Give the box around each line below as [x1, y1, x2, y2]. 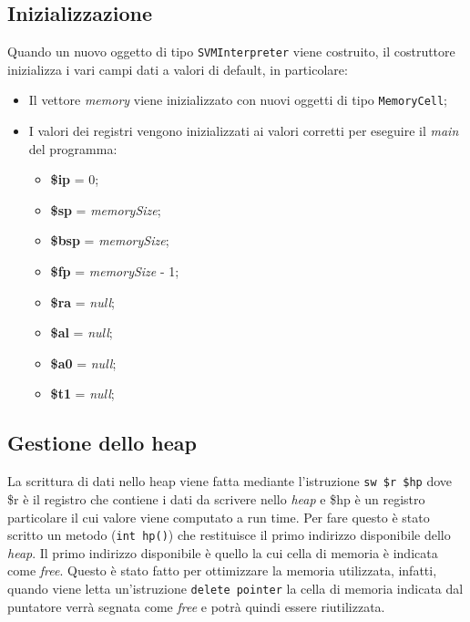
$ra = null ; [50, 292, 115, 311]
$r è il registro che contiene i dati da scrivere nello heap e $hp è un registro [7, 489, 425, 508]
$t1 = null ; [50, 384, 115, 403]
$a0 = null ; [50, 353, 117, 372]
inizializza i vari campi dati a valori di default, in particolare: [7, 59, 348, 78]
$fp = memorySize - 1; [50, 262, 179, 281]
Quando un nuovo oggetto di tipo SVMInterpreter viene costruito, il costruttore [7, 42, 455, 61]
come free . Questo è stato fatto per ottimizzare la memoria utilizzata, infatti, [7, 561, 437, 580]
